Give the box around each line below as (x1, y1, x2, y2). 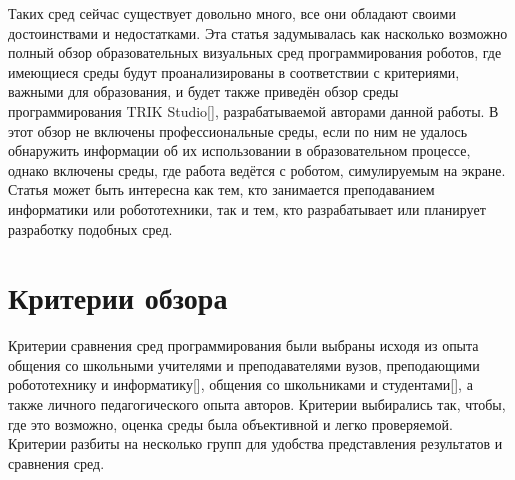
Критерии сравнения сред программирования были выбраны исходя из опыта (8, 335, 479, 356)
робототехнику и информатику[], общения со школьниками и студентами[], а (8, 374, 473, 395)
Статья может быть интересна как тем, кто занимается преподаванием (8, 179, 435, 200)
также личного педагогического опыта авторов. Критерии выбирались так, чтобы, (8, 394, 506, 415)
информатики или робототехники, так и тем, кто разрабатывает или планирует (8, 198, 486, 219)
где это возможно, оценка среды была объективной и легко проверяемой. (8, 413, 453, 434)
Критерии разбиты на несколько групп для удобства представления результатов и (8, 433, 503, 454)
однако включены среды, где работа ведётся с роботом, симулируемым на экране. (8, 159, 506, 180)
